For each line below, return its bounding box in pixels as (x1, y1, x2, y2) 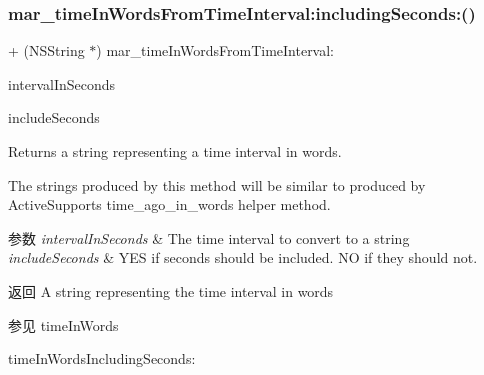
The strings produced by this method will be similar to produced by (8, 174, 426, 195)
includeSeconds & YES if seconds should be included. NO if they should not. (8, 247, 478, 268)
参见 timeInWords (8, 314, 119, 335)
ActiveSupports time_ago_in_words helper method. (8, 194, 331, 215)
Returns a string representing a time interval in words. (8, 141, 342, 161)
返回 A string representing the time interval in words (8, 280, 334, 301)
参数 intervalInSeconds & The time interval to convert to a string (8, 227, 410, 248)
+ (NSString (8, 40, 85, 61)
